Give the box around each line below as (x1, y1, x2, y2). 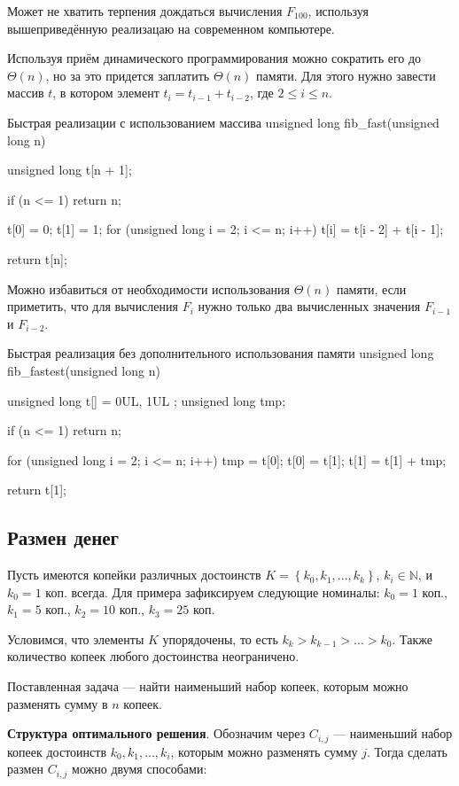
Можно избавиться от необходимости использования (7, 279, 291, 298)
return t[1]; (7, 480, 66, 499)
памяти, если (336, 279, 407, 298)
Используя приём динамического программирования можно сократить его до (7, 49, 422, 67)
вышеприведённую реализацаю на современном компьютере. (7, 19, 335, 37)
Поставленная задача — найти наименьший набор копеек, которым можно (7, 677, 408, 696)
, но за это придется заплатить (45, 66, 210, 84)
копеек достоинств (7, 742, 107, 760)
